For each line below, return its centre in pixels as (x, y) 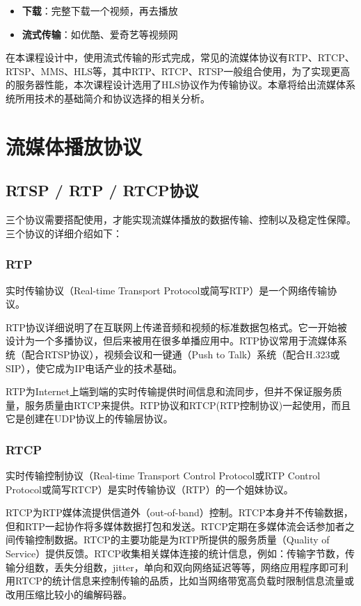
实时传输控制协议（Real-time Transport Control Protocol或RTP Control (163, 476)
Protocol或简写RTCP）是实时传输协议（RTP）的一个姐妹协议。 (150, 489)
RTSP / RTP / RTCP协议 (102, 190)
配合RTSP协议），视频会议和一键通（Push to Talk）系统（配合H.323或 (182, 354)
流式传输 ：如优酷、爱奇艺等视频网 (100, 34)
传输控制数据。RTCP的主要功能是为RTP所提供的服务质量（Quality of (172, 540)
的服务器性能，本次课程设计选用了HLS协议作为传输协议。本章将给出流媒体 (176, 85)
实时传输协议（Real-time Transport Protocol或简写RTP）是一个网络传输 (167, 290)
